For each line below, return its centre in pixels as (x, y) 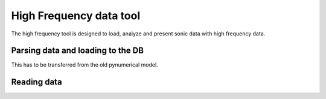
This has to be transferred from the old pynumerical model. (85, 65)
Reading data (37, 82)
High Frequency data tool (76, 16)
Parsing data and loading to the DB (78, 51)
